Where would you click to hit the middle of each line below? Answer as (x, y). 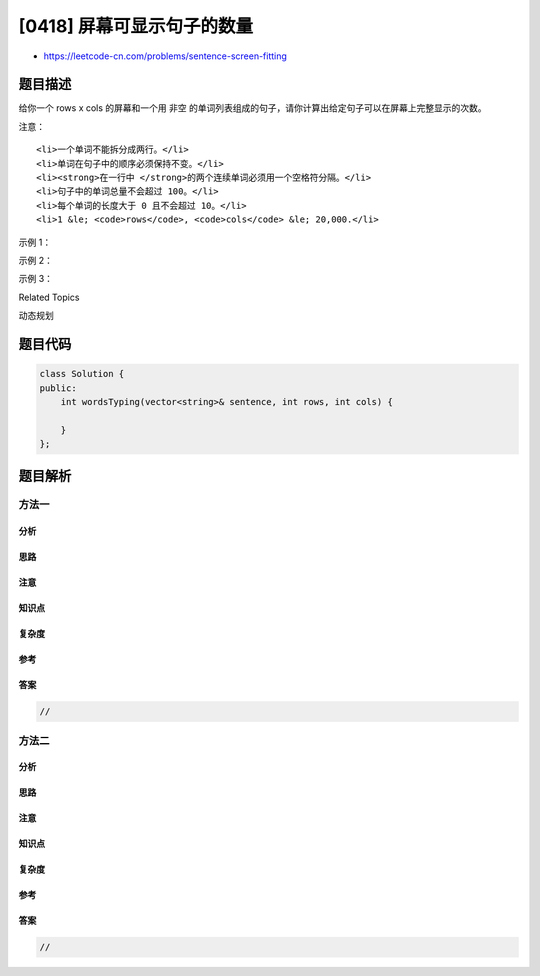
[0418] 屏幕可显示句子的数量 (136, 26)
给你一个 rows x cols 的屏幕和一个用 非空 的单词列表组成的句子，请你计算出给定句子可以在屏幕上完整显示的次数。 (252, 108)
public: (58, 388)
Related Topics (49, 297)
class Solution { (82, 374)
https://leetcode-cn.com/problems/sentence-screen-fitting (165, 56)
